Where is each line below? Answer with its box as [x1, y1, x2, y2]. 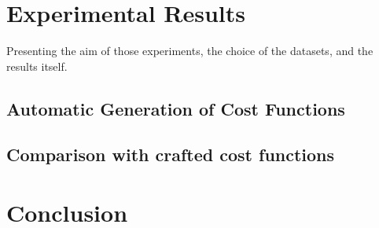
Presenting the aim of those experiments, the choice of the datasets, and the [6, 42, 373, 59]
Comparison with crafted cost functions [6, 142, 335, 167]
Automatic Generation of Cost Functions [6, 96, 345, 120]
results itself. [6, 57, 68, 74]
